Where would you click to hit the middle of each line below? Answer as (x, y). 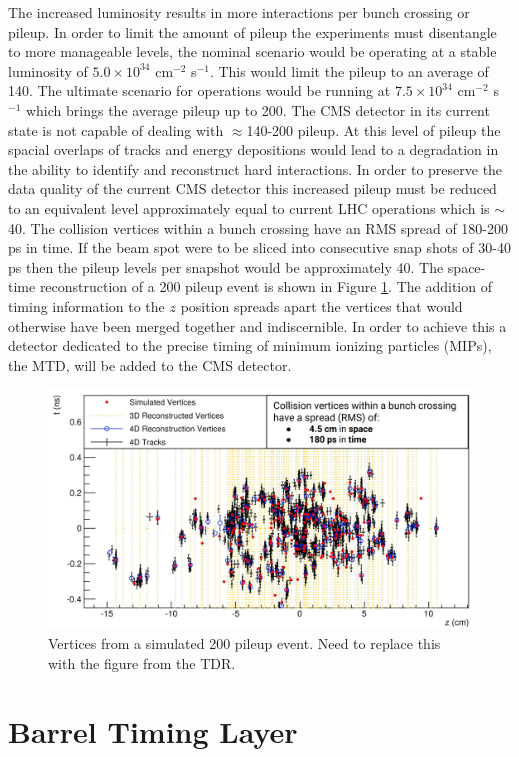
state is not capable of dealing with (116, 129)
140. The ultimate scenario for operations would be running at (199, 90)
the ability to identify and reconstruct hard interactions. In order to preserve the (255, 168)
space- (466, 266)
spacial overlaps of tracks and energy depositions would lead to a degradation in (253, 149)
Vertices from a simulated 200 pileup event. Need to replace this (244, 643)
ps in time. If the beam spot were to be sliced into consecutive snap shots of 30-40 (259, 247)
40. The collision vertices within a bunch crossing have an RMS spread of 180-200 (258, 227)
